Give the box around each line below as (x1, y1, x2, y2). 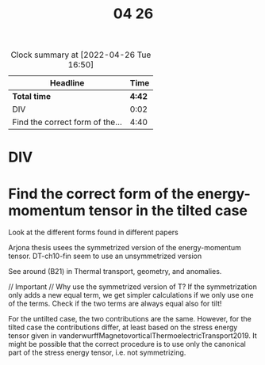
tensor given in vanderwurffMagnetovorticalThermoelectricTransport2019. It (8, 331, 258, 340)
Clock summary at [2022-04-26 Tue (10, 49, 152, 60)
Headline (50, 78, 85, 89)
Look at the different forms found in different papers (8, 227, 179, 238)
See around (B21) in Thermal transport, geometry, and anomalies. (8, 267, 222, 276)
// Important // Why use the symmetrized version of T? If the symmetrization (8, 282, 258, 291)
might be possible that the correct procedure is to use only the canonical (8, 340, 246, 349)
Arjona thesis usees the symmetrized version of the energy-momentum (8, 243, 242, 253)
